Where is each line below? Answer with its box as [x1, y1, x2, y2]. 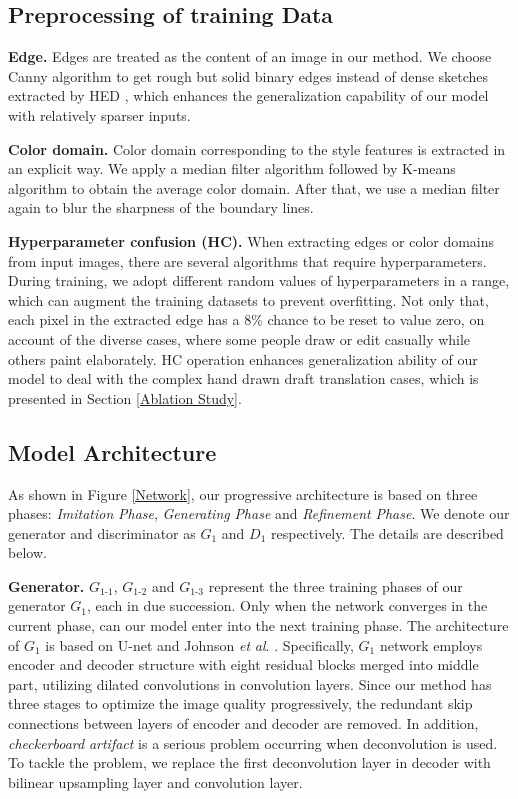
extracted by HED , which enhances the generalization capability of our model [8, 85, 489, 106]
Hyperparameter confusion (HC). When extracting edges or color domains [8, 230, 495, 251]
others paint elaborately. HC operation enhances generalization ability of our [8, 348, 478, 369]
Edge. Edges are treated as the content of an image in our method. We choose [8, 46, 492, 67]
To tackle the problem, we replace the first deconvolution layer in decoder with [8, 752, 491, 773]
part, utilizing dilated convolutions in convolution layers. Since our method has [8, 673, 492, 694]
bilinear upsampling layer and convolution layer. [8, 771, 303, 792]
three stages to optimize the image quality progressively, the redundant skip [8, 693, 473, 714]
